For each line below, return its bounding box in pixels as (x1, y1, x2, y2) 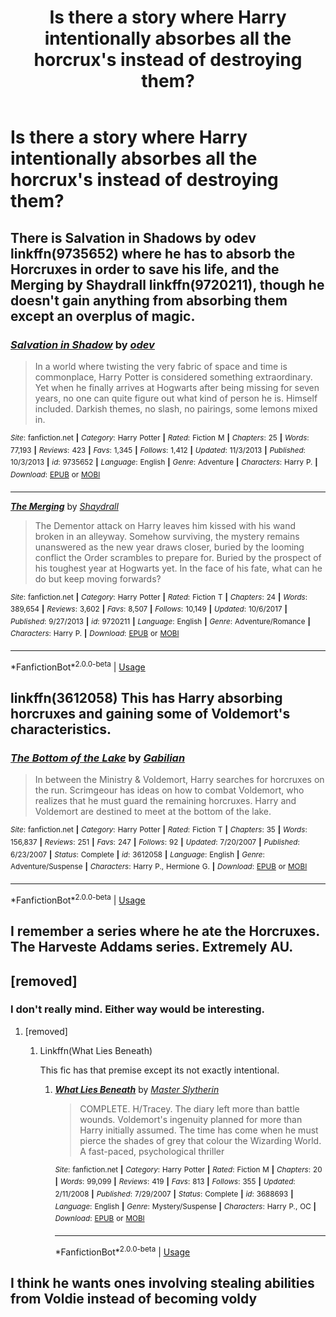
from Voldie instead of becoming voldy (10, 1291, 258, 1308)
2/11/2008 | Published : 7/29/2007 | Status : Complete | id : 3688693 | (54, 1189, 294, 1200)
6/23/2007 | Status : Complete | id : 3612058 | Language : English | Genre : (10, 849, 265, 860)
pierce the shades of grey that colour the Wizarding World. (79, 1134, 322, 1146)
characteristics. (10, 721, 112, 738)
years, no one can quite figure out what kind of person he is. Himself (34, 392, 318, 404)
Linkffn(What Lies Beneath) (39, 1044, 153, 1056)
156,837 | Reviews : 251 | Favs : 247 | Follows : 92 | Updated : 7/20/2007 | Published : (10, 837, 300, 848)
